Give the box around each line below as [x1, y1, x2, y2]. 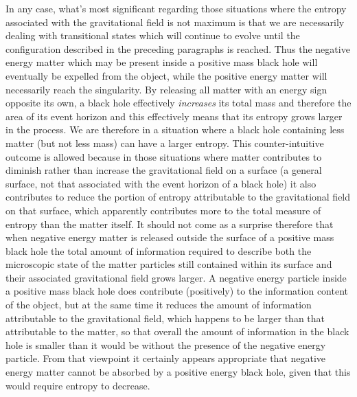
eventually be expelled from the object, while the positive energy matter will [5, 68, 327, 82]
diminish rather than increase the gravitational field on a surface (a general [5, 163, 322, 177]
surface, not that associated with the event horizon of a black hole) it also [5, 176, 316, 190]
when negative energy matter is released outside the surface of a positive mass [5, 230, 334, 245]
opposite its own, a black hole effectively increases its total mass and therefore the [5, 95, 352, 110]
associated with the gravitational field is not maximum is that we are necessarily [5, 14, 345, 29]
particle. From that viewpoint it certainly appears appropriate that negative [5, 351, 326, 365]
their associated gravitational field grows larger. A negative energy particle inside [5, 270, 347, 284]
